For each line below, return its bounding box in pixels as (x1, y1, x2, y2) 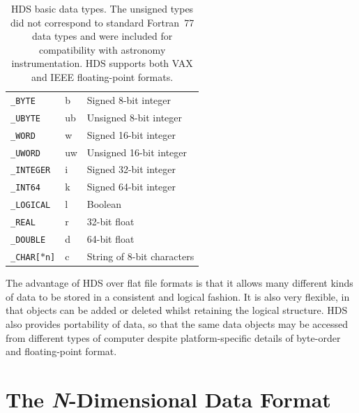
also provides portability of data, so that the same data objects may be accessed (6, 316, 348, 331)
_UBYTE (10, 113, 40, 123)
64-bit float (86, 232, 135, 246)
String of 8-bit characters (86, 249, 194, 263)
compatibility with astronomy (38, 42, 166, 57)
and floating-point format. (6, 344, 117, 359)
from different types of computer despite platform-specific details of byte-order (6, 330, 341, 345)
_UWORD (10, 148, 40, 158)
